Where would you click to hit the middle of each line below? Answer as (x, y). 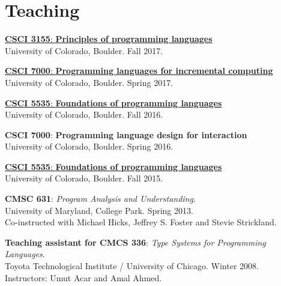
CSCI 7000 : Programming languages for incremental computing (139, 71)
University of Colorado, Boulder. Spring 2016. (89, 146)
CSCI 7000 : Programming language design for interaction (126, 134)
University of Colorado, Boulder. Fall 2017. (84, 50)
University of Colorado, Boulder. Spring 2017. (89, 82)
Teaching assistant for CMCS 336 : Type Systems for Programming (135, 242)
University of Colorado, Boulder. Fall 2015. (84, 178)
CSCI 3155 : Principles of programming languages (109, 39)
